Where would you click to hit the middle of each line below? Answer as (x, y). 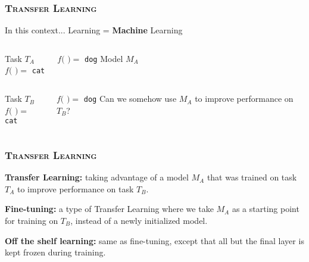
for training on (32, 220)
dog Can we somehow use (130, 99)
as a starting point (266, 209)
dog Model (104, 58)
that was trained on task (252, 177)
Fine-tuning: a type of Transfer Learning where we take (109, 209)
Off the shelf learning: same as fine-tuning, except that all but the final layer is (154, 240)
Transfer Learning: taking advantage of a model (97, 177)
